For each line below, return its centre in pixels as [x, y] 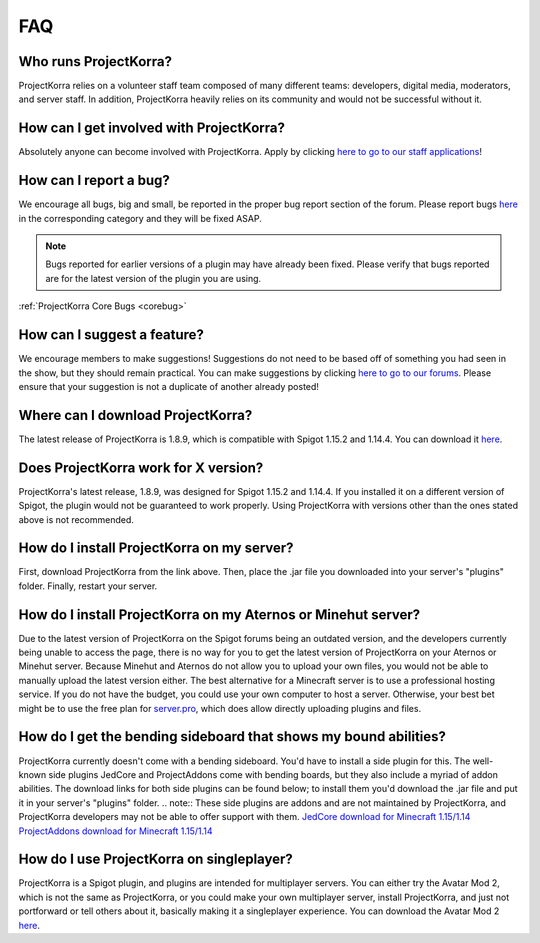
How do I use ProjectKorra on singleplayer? [156, 859]
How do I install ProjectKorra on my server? [156, 548]
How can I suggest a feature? [111, 335]
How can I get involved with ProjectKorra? [151, 128]
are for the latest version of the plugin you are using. [153, 278]
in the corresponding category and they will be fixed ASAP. [140, 218]
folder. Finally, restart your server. [88, 586]
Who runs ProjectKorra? [95, 61]
